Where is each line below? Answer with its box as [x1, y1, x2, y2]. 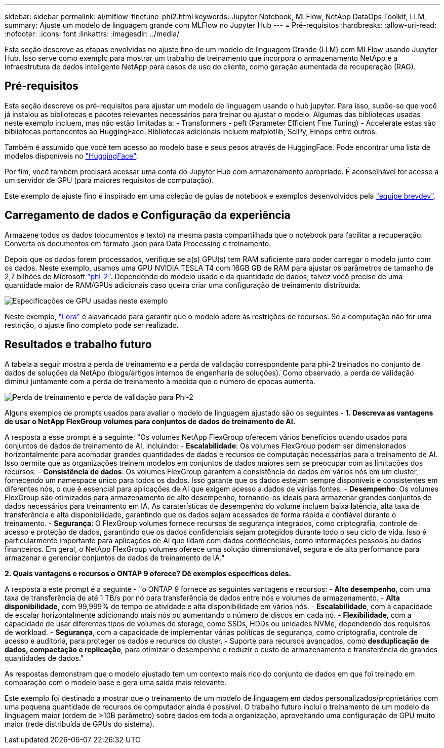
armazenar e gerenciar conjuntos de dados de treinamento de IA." [5, 553, 225, 562]
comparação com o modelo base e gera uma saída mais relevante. [5, 678, 226, 687]
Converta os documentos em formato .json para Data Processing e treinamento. [5, 239, 271, 248]
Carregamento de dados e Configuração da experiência [5, 209, 291, 222]
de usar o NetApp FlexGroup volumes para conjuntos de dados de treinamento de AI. [5, 417, 296, 426]
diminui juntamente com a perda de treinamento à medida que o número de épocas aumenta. [5, 377, 315, 386]
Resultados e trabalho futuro [5, 338, 152, 351]
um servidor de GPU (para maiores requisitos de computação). [5, 175, 214, 184]
